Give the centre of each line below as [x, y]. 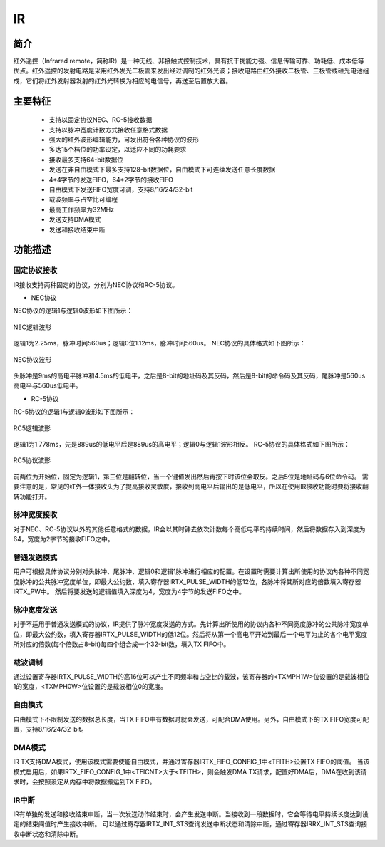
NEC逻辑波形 [32, 327]
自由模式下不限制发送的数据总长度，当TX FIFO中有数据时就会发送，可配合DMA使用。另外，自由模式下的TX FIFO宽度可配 [191, 719]
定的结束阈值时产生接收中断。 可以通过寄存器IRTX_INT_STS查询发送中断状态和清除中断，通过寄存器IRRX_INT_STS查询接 [190, 824]
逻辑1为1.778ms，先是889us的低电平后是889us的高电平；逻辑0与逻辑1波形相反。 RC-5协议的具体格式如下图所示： [182, 444]
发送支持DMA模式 [75, 219]
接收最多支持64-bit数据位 [86, 160]
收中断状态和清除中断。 [47, 834]
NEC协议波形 [32, 359]
